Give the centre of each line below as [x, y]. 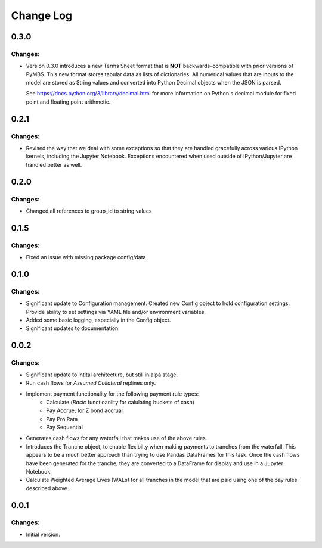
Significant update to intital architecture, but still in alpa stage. [102, 375]
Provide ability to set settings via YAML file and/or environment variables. [116, 312]
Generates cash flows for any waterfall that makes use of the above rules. [117, 438]
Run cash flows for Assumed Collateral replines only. [91, 383]
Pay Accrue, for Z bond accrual [85, 410]
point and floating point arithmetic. [68, 102]
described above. [47, 488]
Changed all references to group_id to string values [89, 211]
